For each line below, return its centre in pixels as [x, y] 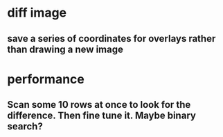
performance [46, 79]
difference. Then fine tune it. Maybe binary [101, 116]
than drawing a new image [65, 49]
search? [25, 127]
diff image [37, 13]
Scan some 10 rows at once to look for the [99, 105]
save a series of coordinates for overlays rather [111, 39]
